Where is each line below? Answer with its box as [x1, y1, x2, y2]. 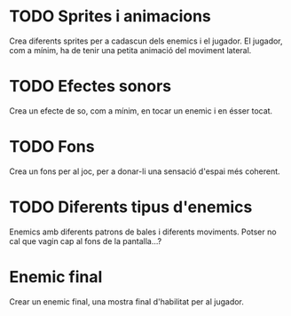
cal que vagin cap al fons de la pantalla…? [9, 235, 162, 246]
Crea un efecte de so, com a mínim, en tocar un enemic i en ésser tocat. [9, 105, 273, 116]
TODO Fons [9, 137, 95, 157]
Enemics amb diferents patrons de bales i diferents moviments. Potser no [9, 226, 277, 237]
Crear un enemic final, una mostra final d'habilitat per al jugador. [9, 296, 244, 307]
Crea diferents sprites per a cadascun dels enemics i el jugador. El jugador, [9, 36, 283, 46]
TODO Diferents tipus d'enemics [9, 197, 253, 217]
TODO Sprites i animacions [9, 6, 211, 27]
